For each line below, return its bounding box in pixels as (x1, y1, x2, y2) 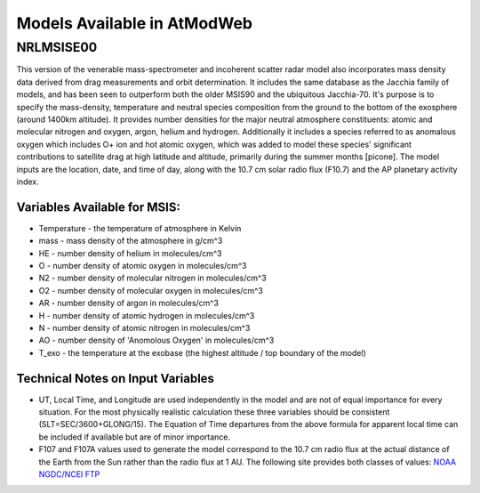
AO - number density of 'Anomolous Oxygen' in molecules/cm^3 (38, 335, 275, 346)
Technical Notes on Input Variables (16, 370, 215, 386)
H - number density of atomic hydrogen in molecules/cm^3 (38, 310, 255, 320)
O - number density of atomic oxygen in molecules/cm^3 (38, 260, 247, 271)
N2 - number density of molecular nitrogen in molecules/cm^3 (38, 272, 267, 284)
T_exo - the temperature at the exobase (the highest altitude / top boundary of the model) (38, 347, 366, 358)
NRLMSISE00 (16, 39, 98, 55)
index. (16, 176, 39, 187)
